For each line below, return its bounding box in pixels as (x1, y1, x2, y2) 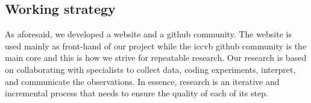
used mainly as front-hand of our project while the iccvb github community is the (5, 39, 307, 52)
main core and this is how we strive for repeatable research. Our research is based (5, 51, 307, 64)
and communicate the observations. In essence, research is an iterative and (5, 75, 280, 87)
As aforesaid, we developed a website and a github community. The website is (5, 28, 292, 40)
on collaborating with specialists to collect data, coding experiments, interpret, (5, 63, 296, 75)
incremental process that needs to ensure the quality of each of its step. (5, 87, 268, 99)
